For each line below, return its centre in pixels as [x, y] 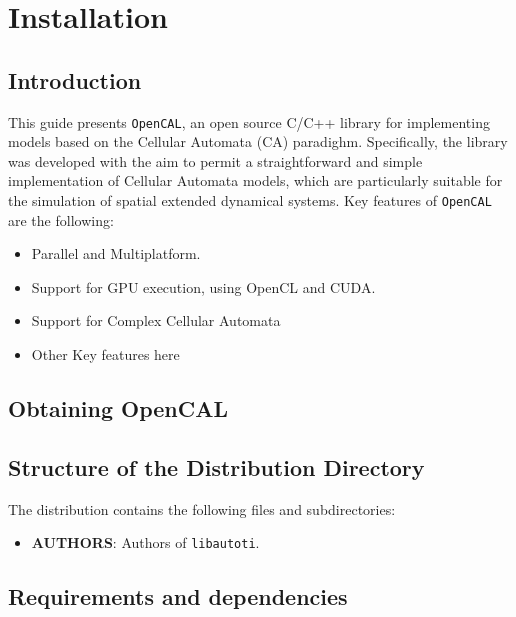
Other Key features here [105, 354]
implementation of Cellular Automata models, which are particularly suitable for [255, 180]
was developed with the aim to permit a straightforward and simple [215, 160]
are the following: [61, 219]
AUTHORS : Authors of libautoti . [145, 542]
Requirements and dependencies [178, 596]
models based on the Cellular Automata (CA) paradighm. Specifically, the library [258, 141]
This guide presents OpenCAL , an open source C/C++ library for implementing [249, 121]
